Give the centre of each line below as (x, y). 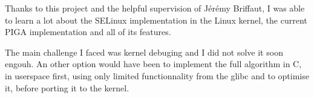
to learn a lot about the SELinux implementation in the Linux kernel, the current (156, 20)
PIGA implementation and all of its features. (88, 32)
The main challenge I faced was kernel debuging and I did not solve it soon (144, 52)
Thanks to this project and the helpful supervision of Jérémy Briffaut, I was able (155, 8)
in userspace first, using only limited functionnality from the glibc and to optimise (157, 75)
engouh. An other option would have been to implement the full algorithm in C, (153, 64)
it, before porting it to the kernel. (67, 87)
